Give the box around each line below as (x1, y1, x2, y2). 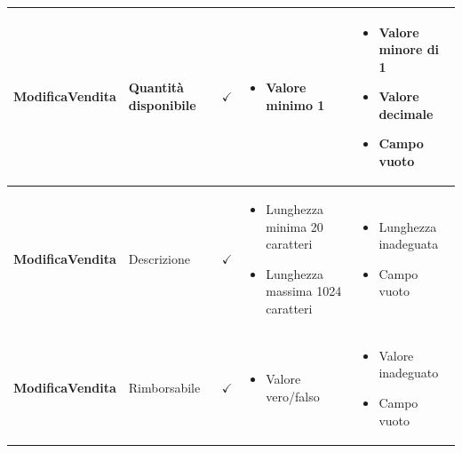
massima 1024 (266, 282, 342, 300)
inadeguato (378, 363, 439, 382)
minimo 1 (266, 96, 325, 115)
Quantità (128, 78, 184, 97)
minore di (378, 40, 440, 59)
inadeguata (378, 234, 439, 253)
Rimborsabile (128, 378, 201, 397)
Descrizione (128, 249, 190, 267)
